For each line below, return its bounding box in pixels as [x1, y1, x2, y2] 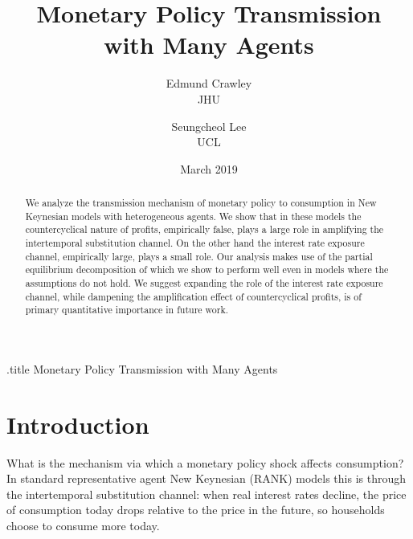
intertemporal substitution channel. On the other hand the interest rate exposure [25, 236, 365, 250]
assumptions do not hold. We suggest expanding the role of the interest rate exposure [25, 276, 383, 290]
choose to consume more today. [6, 517, 160, 534]
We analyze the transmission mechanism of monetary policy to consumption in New [25, 196, 377, 210]
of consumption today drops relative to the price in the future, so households [6, 501, 385, 518]
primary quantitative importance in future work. [25, 303, 229, 316]
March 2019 [180, 160, 238, 177]
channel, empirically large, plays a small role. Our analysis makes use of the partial [25, 249, 373, 263]
